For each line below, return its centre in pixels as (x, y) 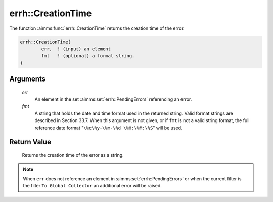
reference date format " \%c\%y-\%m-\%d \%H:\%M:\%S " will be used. (108, 128)
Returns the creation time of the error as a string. (73, 155)
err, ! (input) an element (76, 49)
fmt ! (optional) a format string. (88, 56)
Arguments (28, 79)
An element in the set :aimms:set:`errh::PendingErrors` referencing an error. (113, 99)
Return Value (30, 142)
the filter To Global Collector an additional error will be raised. (92, 186)
